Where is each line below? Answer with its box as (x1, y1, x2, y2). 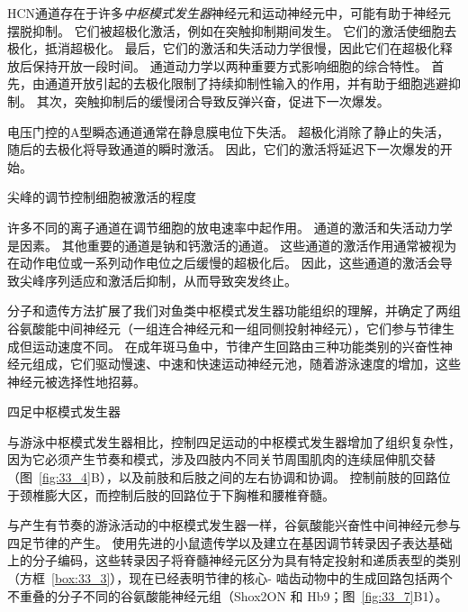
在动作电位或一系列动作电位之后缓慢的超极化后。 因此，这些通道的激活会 (7, 253, 440, 272)
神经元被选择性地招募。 (7, 371, 146, 390)
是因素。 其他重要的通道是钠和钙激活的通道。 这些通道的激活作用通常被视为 (7, 235, 457, 254)
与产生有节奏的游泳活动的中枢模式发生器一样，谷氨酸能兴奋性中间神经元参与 (7, 516, 461, 534)
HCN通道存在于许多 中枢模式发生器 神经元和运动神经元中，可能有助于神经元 (7, 4, 452, 22)
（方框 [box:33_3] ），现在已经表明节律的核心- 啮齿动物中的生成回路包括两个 (7, 569, 453, 588)
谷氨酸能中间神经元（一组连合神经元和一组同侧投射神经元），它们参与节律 (7, 318, 442, 337)
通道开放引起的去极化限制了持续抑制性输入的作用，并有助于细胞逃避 (44, 74, 448, 93)
